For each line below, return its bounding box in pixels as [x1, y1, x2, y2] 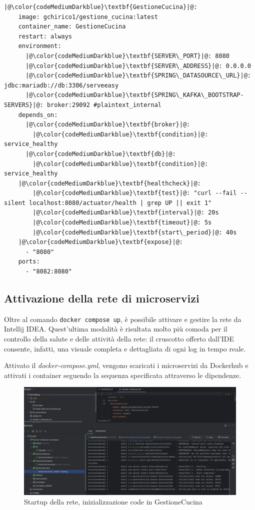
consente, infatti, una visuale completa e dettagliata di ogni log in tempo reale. [4, 343, 246, 353]
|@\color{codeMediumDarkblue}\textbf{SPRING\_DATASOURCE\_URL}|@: [25, 72, 251, 79]
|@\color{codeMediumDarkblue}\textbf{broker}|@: [25, 121, 190, 128]
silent [4, 199, 25, 206]
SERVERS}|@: [4, 101, 43, 108]
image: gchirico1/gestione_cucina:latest [18, 13, 158, 20]
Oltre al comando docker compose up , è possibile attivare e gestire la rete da [4, 313, 241, 324]
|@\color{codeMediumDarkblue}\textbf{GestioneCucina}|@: [4, 3, 197, 10]
